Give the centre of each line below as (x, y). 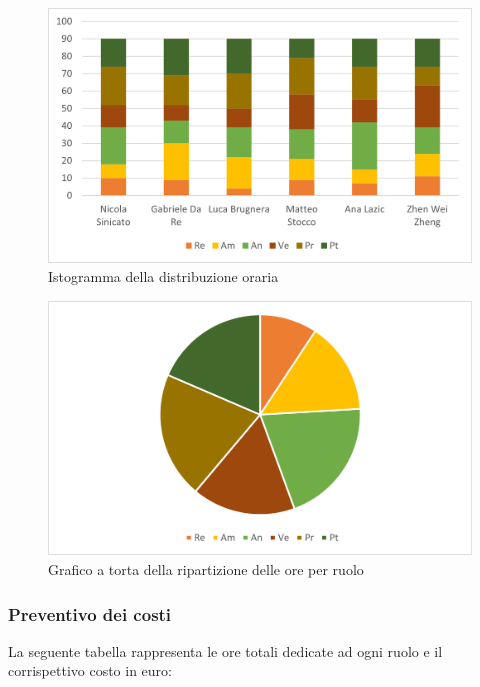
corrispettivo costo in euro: (90, 670)
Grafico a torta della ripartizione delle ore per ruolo (206, 569)
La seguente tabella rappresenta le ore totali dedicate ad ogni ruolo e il (225, 650)
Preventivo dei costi (90, 613)
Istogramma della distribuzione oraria (163, 276)
